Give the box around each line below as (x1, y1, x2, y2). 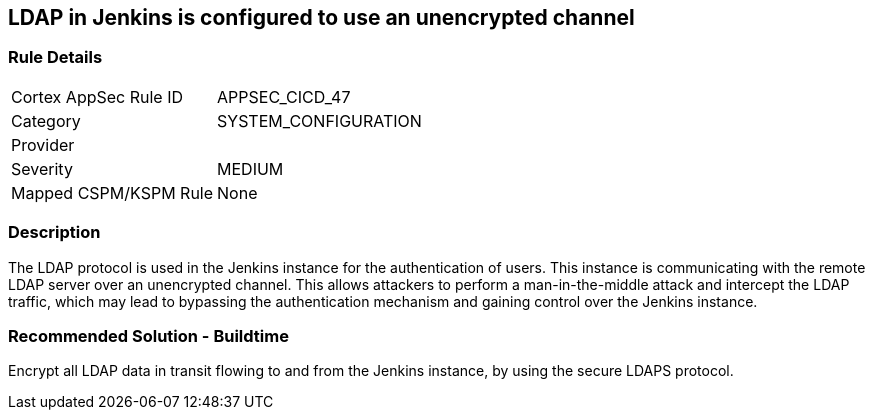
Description (8, 222, 101, 243)
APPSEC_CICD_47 (217, 86, 351, 107)
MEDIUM (217, 158, 284, 179)
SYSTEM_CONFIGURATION (217, 110, 422, 131)
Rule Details (8, 47, 103, 68)
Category (11, 110, 81, 131)
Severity (11, 158, 73, 179)
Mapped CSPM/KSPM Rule (11, 182, 214, 203)
